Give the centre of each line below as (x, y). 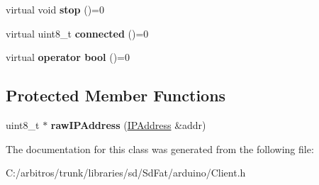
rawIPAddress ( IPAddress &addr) (128, 124)
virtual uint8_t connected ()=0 (77, 33)
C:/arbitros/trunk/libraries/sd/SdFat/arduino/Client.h (126, 173)
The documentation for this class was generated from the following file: (160, 148)
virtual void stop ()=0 (55, 9)
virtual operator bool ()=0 (68, 57)
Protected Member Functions (116, 95)
